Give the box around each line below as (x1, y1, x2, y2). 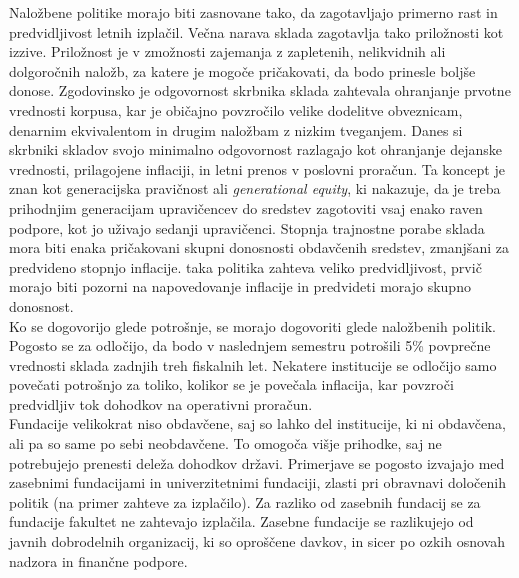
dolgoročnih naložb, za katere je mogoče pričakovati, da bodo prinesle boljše (9, 60, 476, 81)
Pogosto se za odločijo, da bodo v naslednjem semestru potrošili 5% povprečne (9, 335, 491, 356)
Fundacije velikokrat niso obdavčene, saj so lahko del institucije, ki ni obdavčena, (9, 413, 506, 434)
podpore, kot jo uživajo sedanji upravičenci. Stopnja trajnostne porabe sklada (9, 217, 485, 238)
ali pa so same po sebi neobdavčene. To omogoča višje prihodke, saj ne (9, 433, 442, 454)
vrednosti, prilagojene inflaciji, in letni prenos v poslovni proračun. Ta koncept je (9, 158, 505, 179)
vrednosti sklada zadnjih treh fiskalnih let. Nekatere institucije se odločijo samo (9, 354, 497, 375)
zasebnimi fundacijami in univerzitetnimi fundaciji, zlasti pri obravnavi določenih (9, 472, 506, 493)
